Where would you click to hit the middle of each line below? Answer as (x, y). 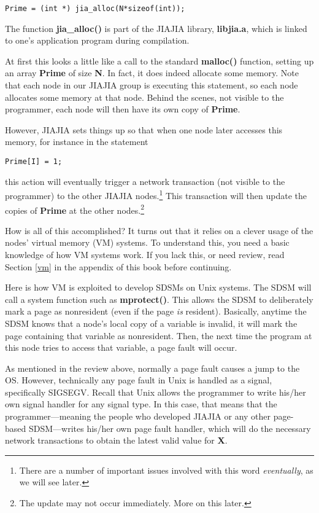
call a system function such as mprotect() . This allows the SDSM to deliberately (159, 299)
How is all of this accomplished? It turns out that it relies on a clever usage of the (159, 230)
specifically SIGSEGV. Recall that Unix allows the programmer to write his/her (156, 392)
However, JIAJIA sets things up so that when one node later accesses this (144, 129)
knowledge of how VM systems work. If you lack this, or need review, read (145, 254)
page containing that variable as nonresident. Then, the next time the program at (159, 335)
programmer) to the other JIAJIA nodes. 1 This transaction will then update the (156, 194)
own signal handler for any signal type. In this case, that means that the (141, 404)
